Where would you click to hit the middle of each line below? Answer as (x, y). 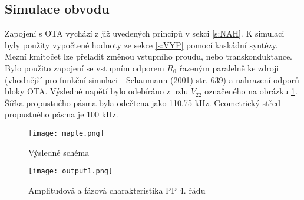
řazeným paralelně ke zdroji (229, 68)
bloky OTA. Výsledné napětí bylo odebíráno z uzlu (97, 91)
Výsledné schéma (59, 152)
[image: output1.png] (71, 171)
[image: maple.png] (66, 133)
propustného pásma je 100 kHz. (62, 114)
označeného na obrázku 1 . (251, 91)
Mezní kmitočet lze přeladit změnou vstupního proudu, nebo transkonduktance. (148, 56)
